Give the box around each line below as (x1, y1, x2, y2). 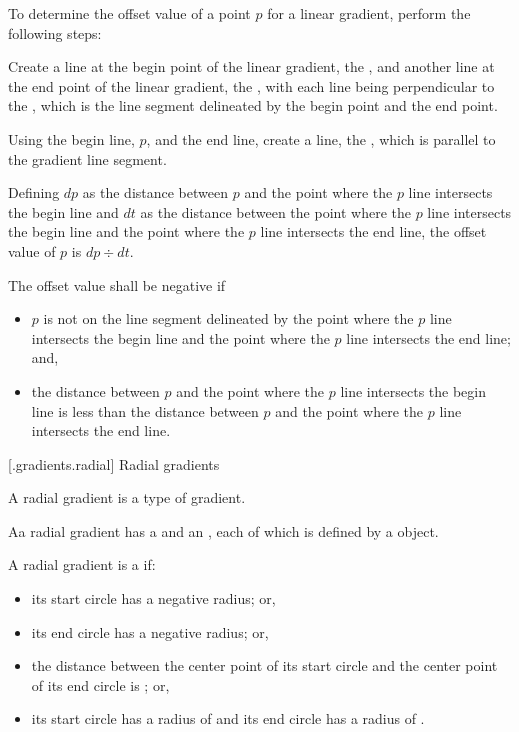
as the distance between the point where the (140, 201, 411, 222)
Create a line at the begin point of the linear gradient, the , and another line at (8, 56, 495, 77)
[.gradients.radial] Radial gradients (8, 453, 220, 474)
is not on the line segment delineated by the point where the (43, 308, 414, 329)
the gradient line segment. (8, 148, 167, 169)
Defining (8, 182, 60, 203)
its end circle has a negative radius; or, (31, 621, 269, 642)
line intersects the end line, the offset (260, 221, 487, 242)
